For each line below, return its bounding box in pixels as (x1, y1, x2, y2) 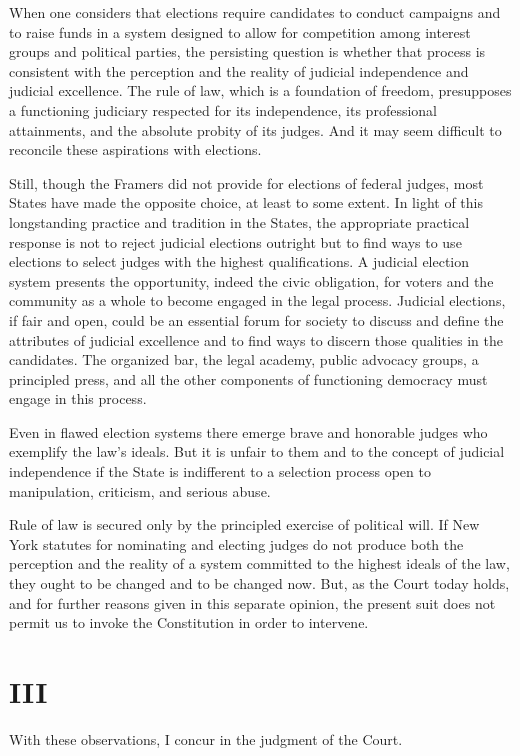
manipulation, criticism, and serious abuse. (9, 480, 271, 501)
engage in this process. (9, 388, 147, 409)
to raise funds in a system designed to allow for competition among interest (9, 21, 471, 42)
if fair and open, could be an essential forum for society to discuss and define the (9, 309, 504, 330)
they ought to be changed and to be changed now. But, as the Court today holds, (9, 573, 510, 594)
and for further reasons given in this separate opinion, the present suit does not (9, 592, 496, 613)
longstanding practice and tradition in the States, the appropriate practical (9, 211, 470, 232)
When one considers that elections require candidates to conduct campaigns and (9, 2, 501, 22)
